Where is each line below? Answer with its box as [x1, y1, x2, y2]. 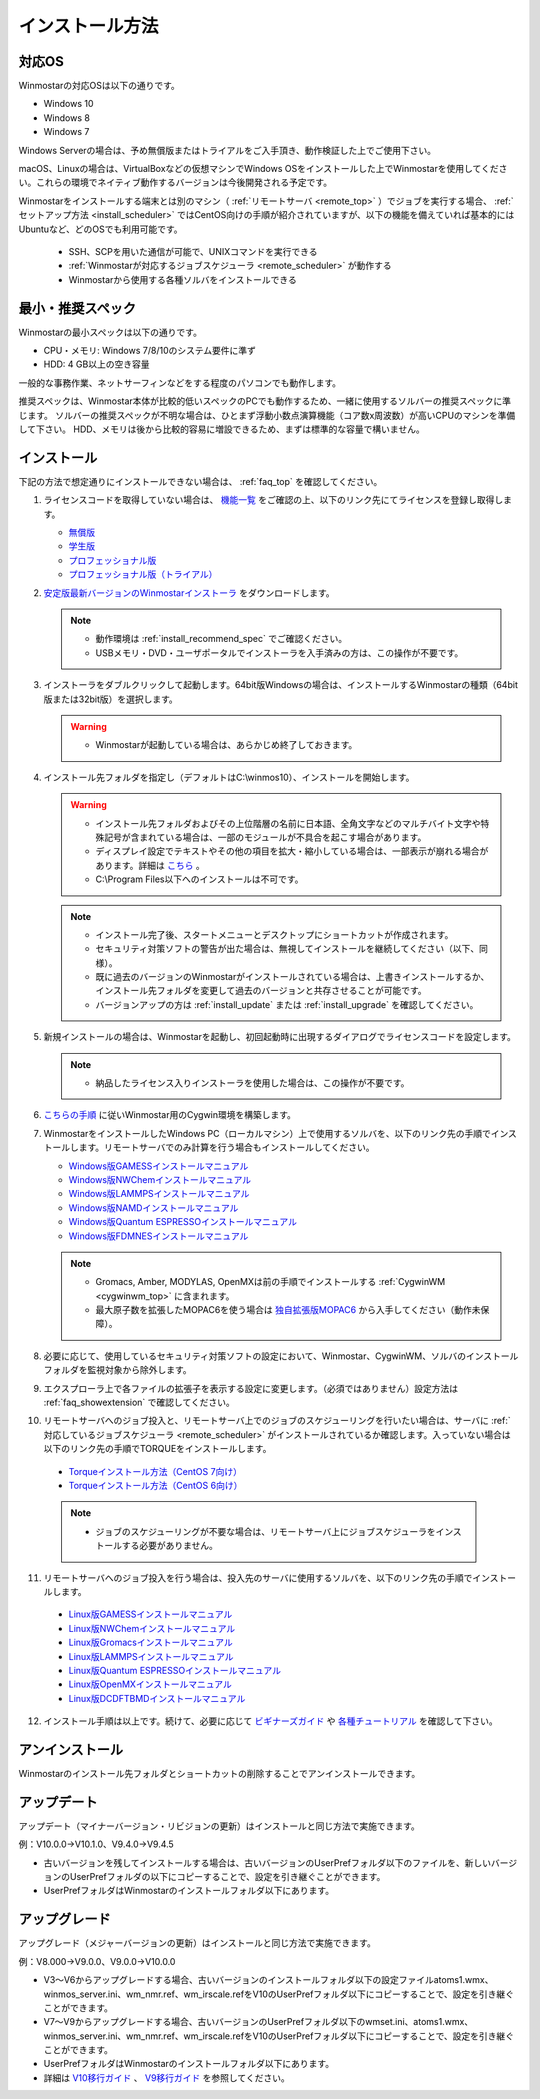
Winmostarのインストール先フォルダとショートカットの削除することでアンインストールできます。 [18, 1767, 421, 1779]
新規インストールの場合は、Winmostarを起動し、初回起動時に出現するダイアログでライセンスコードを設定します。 [43, 1031, 517, 1043]
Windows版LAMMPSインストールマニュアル [68, 1188, 250, 1200]
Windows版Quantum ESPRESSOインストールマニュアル [68, 1216, 297, 1228]
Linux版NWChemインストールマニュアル [68, 1622, 236, 1634]
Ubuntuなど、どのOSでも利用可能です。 [18, 223, 183, 235]
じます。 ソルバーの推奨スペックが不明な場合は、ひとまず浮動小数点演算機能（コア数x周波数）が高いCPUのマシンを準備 [18, 409, 516, 421]
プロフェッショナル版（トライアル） [68, 568, 218, 580]
